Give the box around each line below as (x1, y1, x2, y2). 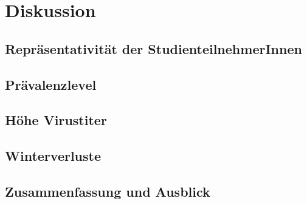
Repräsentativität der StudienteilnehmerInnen (5, 39, 302, 58)
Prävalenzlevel (5, 75, 97, 93)
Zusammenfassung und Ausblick (5, 182, 210, 200)
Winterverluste (5, 146, 102, 165)
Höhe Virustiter (5, 110, 107, 129)
